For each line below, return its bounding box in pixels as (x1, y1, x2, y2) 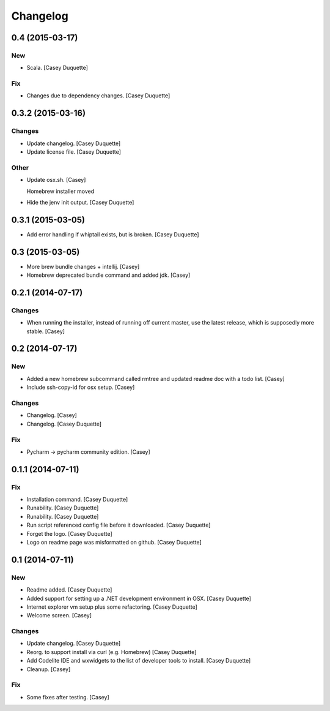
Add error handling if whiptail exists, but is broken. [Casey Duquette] (26, 230, 199, 238)
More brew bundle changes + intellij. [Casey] (26, 263, 140, 270)
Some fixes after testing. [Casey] (26, 693, 109, 701)
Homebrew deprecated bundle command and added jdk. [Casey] (26, 271, 191, 279)
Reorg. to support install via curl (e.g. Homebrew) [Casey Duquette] (26, 648, 197, 655)
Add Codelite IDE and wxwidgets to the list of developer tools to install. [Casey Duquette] (26, 657, 251, 664)
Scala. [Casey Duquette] (26, 64, 89, 72)
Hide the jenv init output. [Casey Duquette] (26, 198, 134, 206)
